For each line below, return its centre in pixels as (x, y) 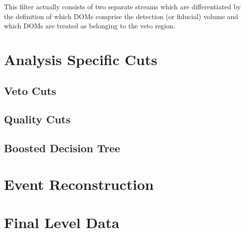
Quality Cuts (37, 119)
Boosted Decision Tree (62, 148)
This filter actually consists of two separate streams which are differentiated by (122, 6)
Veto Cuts (30, 90)
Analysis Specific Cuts (81, 59)
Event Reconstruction (79, 184)
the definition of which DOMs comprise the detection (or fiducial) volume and (121, 16)
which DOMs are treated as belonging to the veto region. (90, 26)
